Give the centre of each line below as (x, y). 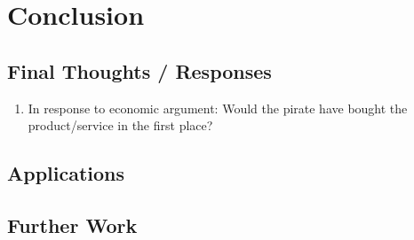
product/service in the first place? (120, 125)
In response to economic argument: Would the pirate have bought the (218, 108)
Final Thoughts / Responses (139, 70)
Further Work (72, 225)
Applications (66, 173)
